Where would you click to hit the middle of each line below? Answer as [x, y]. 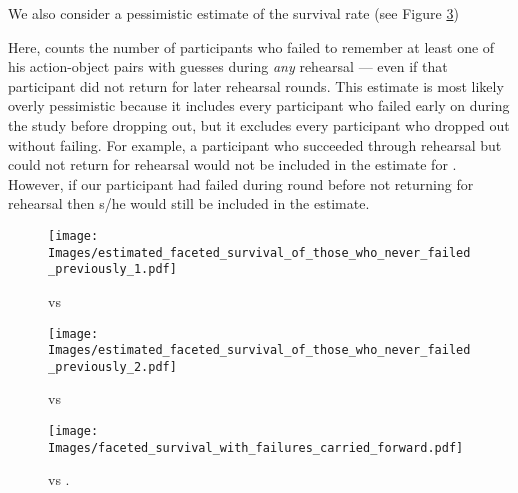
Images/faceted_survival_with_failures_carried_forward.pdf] [256, 447]
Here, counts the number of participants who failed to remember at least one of [251, 46]
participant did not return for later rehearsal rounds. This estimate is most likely [256, 85]
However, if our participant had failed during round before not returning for [241, 183]
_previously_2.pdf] [112, 366]
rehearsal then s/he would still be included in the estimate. [189, 203]
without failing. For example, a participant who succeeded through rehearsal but [255, 144]
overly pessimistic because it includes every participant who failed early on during [259, 105]
